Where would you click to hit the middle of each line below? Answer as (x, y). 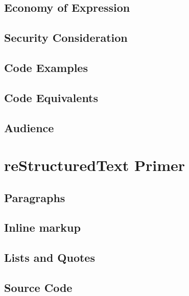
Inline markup (42, 227)
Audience (29, 127)
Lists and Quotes (50, 257)
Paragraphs (35, 197)
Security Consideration (66, 38)
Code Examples (46, 67)
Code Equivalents (51, 97)
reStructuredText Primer (95, 165)
